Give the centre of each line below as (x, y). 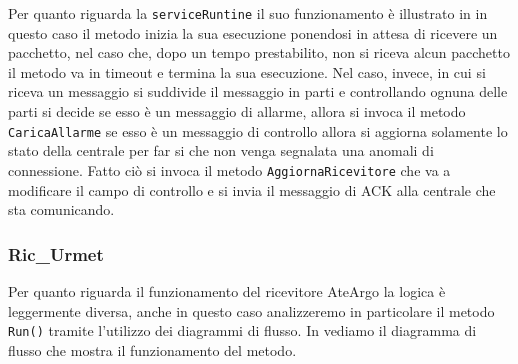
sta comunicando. (61, 209)
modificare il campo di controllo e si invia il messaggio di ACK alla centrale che (252, 189)
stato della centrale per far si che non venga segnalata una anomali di (221, 150)
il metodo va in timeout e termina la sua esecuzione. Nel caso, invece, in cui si (247, 71)
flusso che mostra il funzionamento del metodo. (152, 349)
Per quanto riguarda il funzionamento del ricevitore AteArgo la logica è (227, 290)
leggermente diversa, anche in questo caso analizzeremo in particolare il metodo (251, 310)
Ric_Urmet (56, 253)
